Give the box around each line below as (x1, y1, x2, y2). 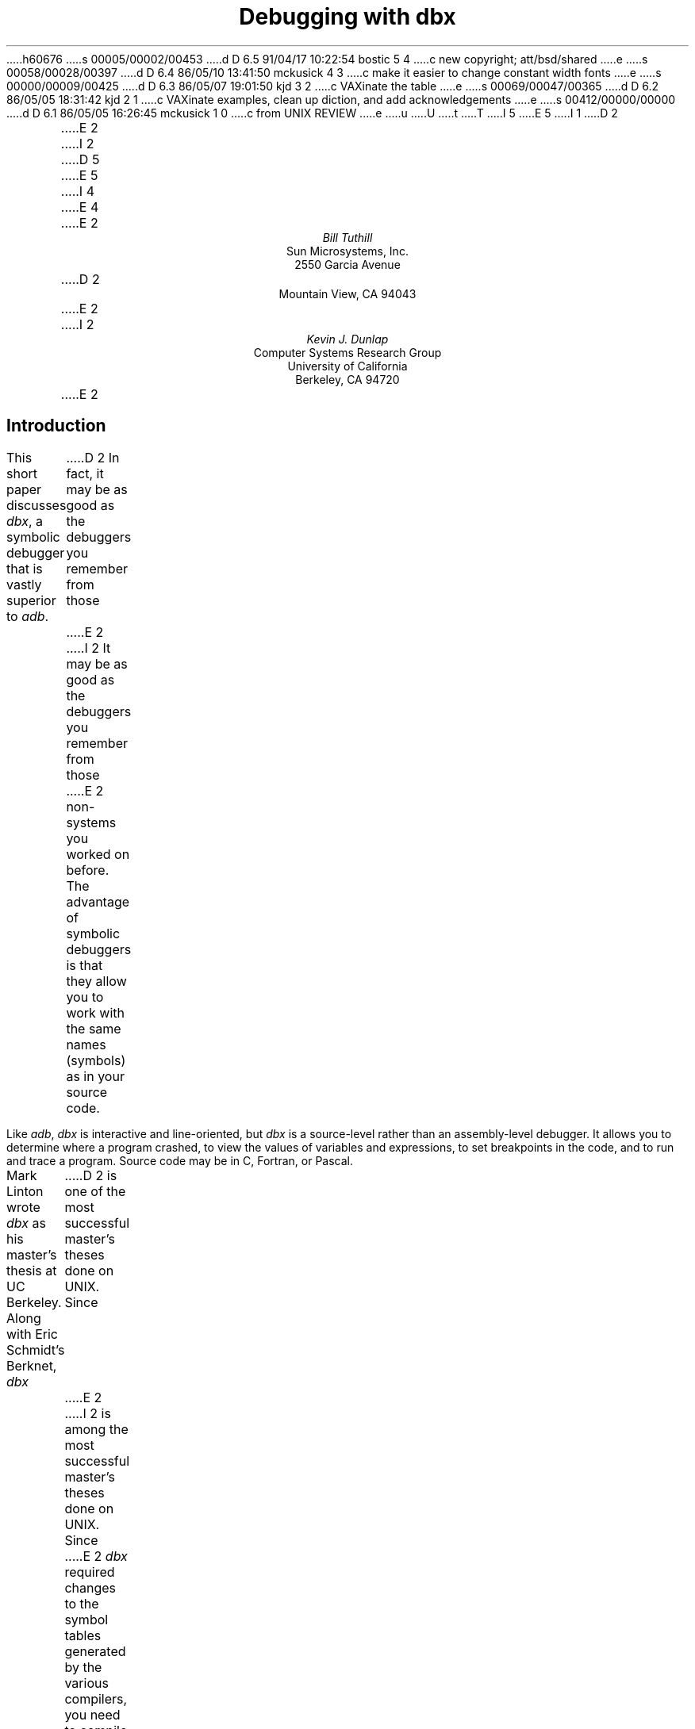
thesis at (6, 1262, 57, 1279)
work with (66, 1004, 125, 1021)
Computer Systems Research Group (253, 345, 442, 359)
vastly (6, 576, 42, 592)
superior (6, 592, 56, 608)
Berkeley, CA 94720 (295, 372, 400, 386)
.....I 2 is (64, 1405, 111, 1421)
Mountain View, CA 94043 (278, 286, 417, 301)
